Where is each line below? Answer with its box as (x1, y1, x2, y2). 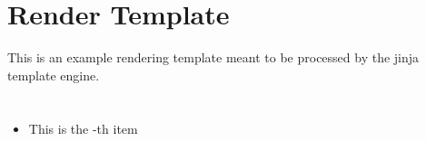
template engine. (7, 65, 100, 84)
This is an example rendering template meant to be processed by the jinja (7, 48, 420, 67)
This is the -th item (28, 118, 138, 137)
